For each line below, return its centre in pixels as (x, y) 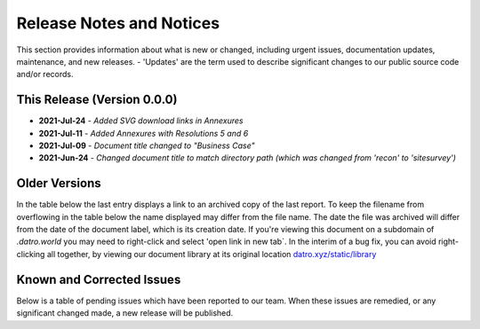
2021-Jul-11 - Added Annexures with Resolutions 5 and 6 (144, 133)
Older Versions (59, 183)
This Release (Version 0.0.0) (97, 100)
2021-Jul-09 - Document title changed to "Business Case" (147, 145)
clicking (31, 254)
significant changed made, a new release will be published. (125, 313)
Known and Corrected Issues (99, 279)
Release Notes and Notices (118, 23)
